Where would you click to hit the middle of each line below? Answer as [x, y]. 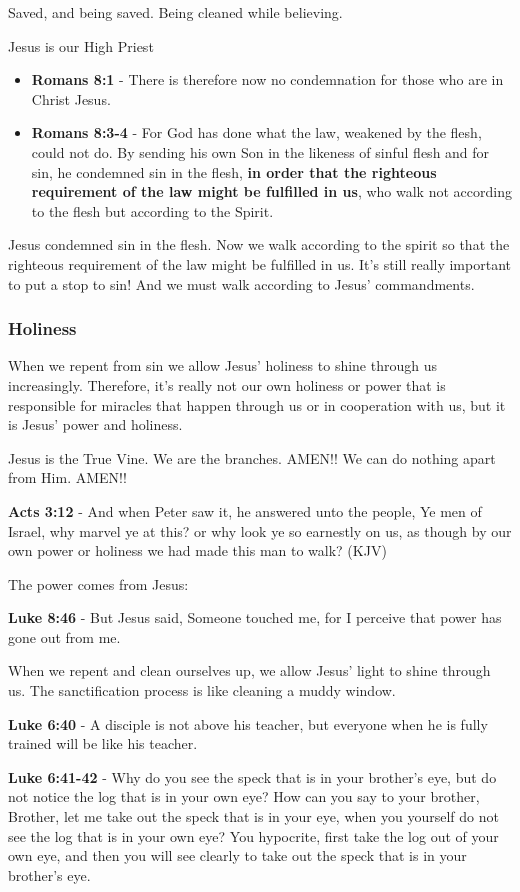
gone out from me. [64, 636]
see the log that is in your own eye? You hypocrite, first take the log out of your [253, 835]
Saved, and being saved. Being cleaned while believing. [175, 12]
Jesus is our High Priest [81, 45]
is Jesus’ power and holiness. [95, 424]
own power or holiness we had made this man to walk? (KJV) [197, 550]
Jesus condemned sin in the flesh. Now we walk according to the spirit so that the [259, 244]
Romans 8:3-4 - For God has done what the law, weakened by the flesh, [256, 132]
